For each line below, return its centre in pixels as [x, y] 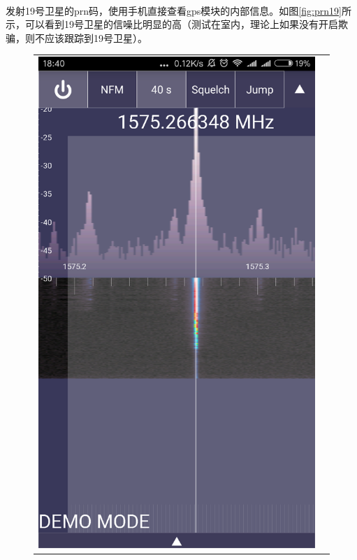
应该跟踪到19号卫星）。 [96, 37]
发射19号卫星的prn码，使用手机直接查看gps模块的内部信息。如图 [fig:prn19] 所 [178, 10]
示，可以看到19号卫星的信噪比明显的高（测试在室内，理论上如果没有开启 [172, 24]
